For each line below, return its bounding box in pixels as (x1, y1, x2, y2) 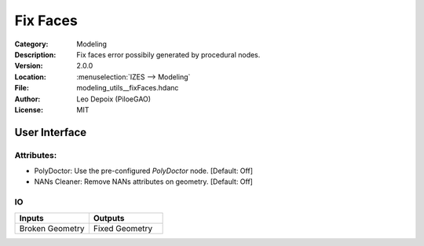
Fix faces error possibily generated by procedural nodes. (76, 50, 261, 59)
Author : (14, 94, 41, 104)
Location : (14, 72, 46, 82)
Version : (14, 61, 43, 71)
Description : (14, 50, 57, 59)
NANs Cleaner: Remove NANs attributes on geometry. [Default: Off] (34, 177, 253, 186)
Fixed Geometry (93, 222, 153, 233)
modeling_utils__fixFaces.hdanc (76, 83, 179, 93)
